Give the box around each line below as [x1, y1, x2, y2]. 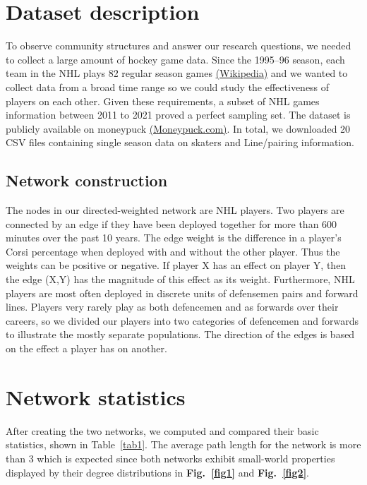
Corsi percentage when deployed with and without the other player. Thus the [6, 244, 340, 258]
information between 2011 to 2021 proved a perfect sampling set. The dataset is [6, 107, 351, 122]
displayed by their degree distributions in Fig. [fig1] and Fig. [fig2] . [6, 465, 310, 479]
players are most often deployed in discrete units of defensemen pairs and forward [6, 285, 359, 300]
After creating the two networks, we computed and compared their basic [6, 423, 319, 438]
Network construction [6, 169, 168, 191]
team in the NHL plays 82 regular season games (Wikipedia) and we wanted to [6, 66, 348, 80]
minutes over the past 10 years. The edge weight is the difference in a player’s [6, 230, 342, 245]
